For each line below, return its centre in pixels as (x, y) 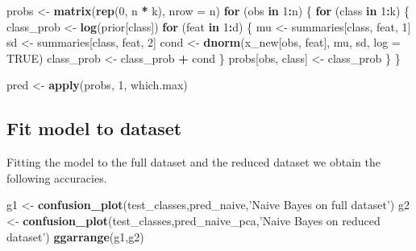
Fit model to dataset (94, 128)
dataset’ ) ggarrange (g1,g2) (75, 236)
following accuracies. (57, 177)
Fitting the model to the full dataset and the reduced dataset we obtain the (193, 162)
